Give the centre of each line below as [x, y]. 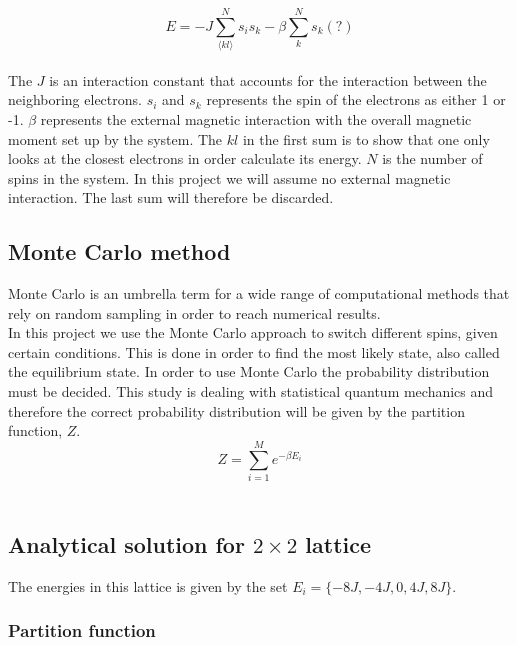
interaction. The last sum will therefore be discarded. [171, 197]
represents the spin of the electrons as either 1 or [356, 99]
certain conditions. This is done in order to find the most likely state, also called [254, 351]
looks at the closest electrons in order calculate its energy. [185, 158]
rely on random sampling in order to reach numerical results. [194, 312]
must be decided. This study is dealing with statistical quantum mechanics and [251, 391]
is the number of [432, 158]
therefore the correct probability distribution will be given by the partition [236, 410]
